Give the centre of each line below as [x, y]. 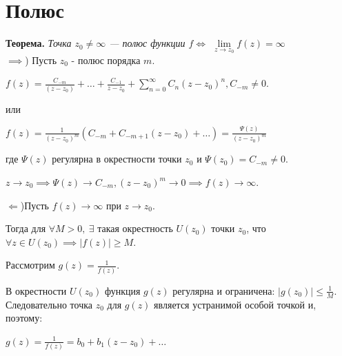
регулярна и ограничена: [224, 290]
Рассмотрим [30, 265]
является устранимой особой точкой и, [235, 304]
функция [122, 290]
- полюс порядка [106, 60]
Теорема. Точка [39, 43]
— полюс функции [147, 43]
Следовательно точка [49, 304]
